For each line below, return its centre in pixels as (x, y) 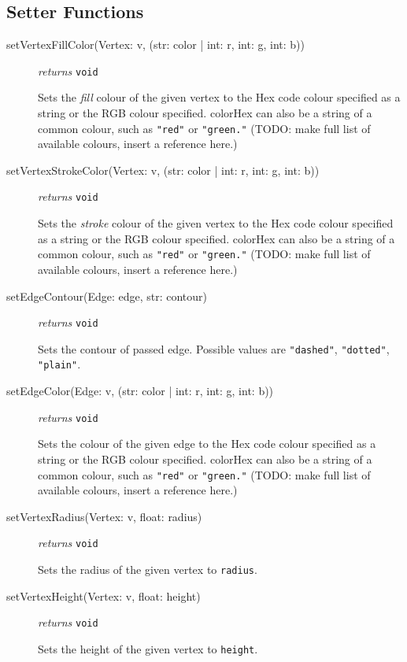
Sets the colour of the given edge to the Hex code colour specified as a (207, 444)
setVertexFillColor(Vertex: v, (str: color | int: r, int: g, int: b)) (156, 44)
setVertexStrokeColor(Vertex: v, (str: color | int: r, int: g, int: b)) (163, 170)
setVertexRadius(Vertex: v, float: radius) (104, 516)
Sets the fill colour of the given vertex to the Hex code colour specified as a (219, 97)
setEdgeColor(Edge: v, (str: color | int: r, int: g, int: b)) (140, 391)
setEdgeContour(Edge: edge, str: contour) (107, 296)
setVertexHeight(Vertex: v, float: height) (104, 595)
